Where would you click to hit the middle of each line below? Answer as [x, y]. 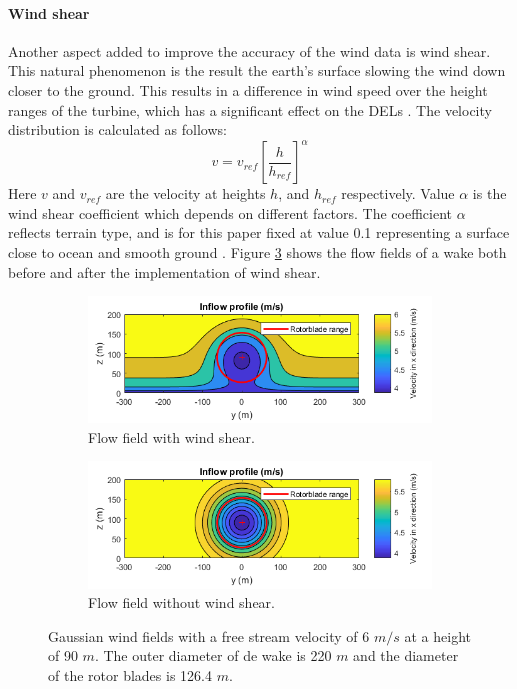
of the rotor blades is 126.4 [130, 675]
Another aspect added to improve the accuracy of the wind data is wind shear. [249, 50]
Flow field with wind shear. [171, 436]
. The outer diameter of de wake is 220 [213, 655]
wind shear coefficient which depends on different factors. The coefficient [230, 212]
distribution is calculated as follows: [117, 129]
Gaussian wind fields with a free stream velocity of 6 [209, 635]
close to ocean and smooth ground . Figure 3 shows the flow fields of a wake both [257, 252]
